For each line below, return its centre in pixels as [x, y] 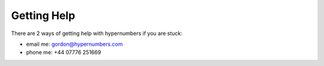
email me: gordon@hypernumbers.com [74, 44]
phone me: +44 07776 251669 [64, 52]
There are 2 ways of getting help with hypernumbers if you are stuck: [97, 33]
